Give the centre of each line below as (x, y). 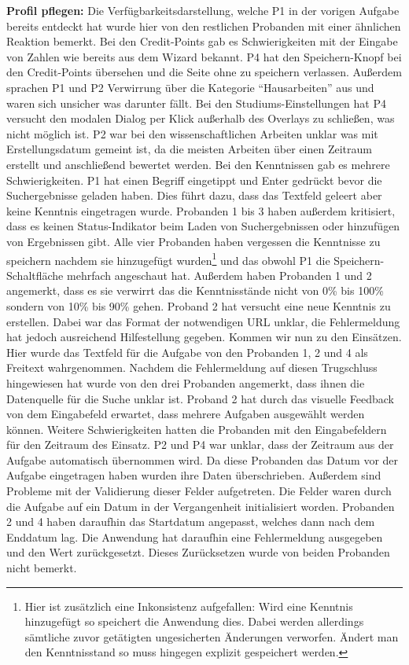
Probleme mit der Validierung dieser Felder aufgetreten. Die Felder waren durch (199, 491)
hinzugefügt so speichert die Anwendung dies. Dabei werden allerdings (194, 621)
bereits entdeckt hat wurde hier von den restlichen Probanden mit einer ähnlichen (204, 26)
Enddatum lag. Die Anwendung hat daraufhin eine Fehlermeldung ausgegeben (195, 536)
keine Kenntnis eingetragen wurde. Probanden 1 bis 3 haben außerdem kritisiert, (201, 210)
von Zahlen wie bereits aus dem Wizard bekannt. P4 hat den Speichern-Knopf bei (204, 56)
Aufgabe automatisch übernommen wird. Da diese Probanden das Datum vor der (203, 459)
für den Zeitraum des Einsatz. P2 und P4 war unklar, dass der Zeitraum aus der (200, 445)
